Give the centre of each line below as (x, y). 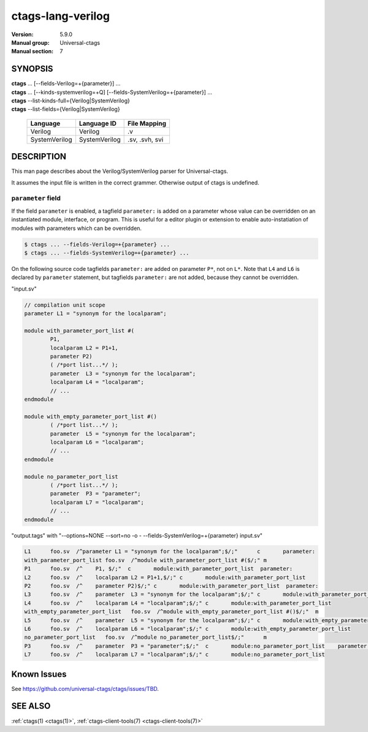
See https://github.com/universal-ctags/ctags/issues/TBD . (85, 688)
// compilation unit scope (65, 305)
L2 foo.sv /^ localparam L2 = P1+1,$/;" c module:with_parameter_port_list (165, 577)
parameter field (36, 198)
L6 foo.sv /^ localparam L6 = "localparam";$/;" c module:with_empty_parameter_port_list (187, 629)
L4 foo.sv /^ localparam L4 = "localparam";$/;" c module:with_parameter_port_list (178, 603)
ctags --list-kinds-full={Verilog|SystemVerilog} (71, 101)
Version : (22, 34)
